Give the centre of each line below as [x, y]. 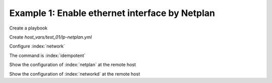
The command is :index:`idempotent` [47, 55]
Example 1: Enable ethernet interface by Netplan [112, 13]
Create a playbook [28, 28]
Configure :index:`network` [37, 46]
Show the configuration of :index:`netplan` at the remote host [73, 64]
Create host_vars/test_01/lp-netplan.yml [51, 37]
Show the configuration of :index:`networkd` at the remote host [75, 74]
